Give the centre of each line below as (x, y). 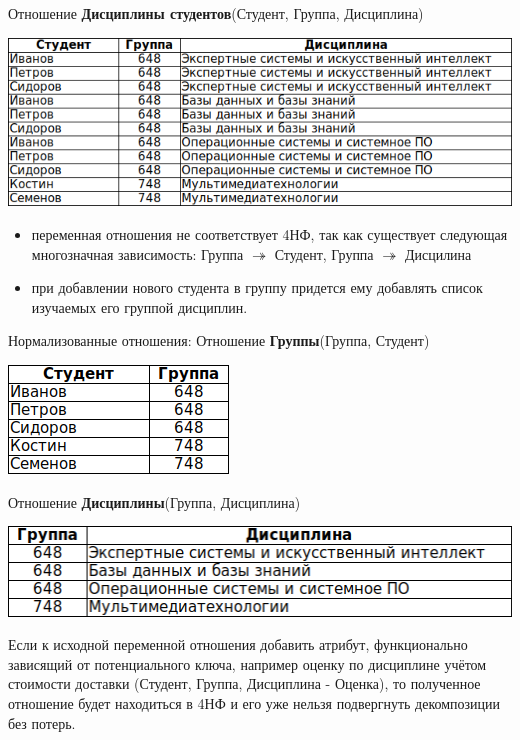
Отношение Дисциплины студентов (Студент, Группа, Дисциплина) (216, 13)
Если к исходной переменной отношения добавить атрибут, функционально (238, 644)
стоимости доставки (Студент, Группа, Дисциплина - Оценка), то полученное (244, 683)
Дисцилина (438, 253)
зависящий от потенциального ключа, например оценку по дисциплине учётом (247, 663)
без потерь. (42, 722)
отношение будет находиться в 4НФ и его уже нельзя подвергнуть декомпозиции (254, 702)
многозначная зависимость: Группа (137, 253)
